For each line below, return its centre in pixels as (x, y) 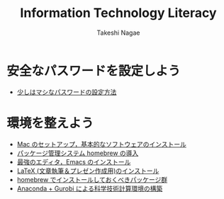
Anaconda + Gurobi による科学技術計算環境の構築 (90, 188)
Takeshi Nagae (118, 33)
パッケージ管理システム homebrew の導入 (78, 153)
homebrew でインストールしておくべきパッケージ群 (92, 179)
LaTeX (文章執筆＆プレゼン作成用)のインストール (88, 171)
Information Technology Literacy (118, 13)
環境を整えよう (50, 123)
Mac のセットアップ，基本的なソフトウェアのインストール (102, 144)
